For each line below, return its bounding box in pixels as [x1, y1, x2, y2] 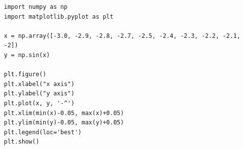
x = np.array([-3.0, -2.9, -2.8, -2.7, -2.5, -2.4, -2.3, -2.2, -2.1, [4, 32, 241, 39]
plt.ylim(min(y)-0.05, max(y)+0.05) [4, 119, 124, 126]
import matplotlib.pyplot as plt [4, 13, 113, 20]
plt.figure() [4, 71, 46, 78]
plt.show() [4, 138, 39, 146]
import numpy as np [4, 3, 68, 10]
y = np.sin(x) [4, 51, 50, 59]
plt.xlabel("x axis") [4, 80, 75, 88]
